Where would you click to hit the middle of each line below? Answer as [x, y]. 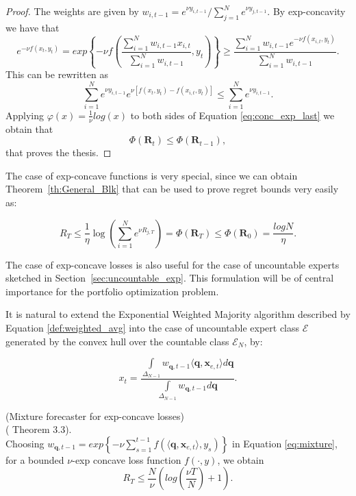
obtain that [29, 128]
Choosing [25, 443]
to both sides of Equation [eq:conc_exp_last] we [232, 115]
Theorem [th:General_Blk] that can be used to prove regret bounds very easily [172, 189]
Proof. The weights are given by [72, 11]
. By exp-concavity [306, 11]
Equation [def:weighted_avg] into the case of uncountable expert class [153, 328]
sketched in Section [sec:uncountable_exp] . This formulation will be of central [170, 278]
